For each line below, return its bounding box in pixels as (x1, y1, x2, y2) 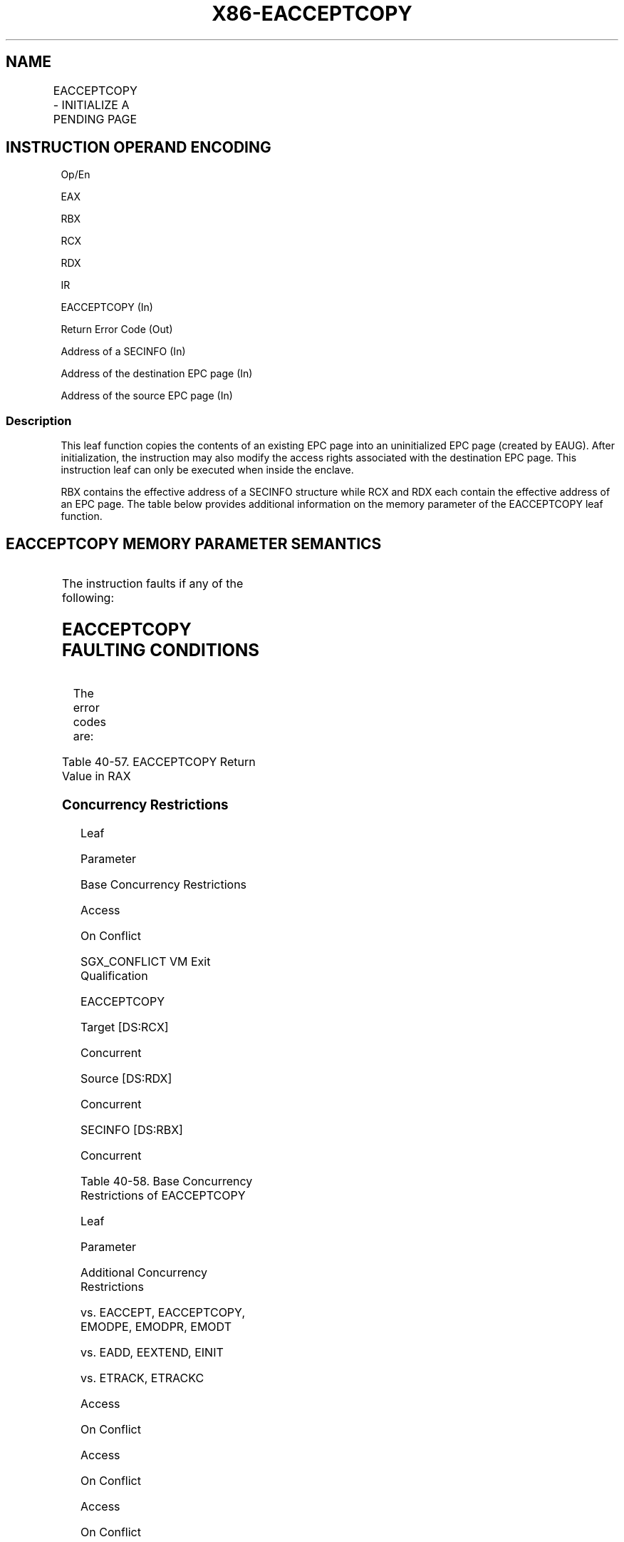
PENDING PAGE (53, 111, 137, 126)
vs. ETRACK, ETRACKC (80, 1371, 204, 1386)
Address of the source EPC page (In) (61, 389, 233, 402)
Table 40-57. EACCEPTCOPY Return (62, 754, 256, 769)
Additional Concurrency (80, 1265, 207, 1280)
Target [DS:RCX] (80, 1020, 169, 1035)
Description (6, 413, 72, 428)
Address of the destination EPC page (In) (61, 367, 253, 380)
